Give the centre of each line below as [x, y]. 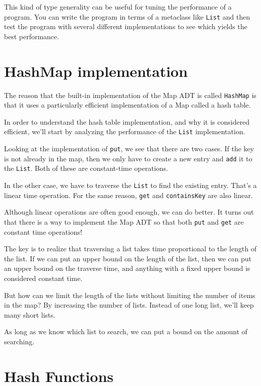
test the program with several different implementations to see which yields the [126, 26]
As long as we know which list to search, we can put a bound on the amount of [126, 331]
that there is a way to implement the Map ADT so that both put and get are [124, 221]
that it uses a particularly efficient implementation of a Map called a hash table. [127, 105]
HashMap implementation [96, 71]
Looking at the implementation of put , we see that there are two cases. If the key [129, 149]
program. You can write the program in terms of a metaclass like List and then [127, 16]
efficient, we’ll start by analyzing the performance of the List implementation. [125, 131]
